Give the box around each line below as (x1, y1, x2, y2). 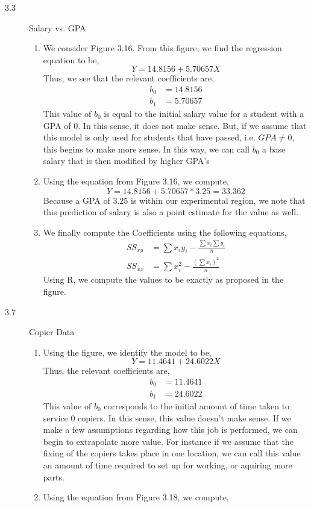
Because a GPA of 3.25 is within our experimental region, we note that (43, 194, 306, 206)
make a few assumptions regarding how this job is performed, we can (43, 423, 298, 436)
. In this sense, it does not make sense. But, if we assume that (78, 119, 307, 131)
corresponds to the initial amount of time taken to (104, 399, 290, 412)
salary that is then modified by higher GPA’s (43, 154, 210, 167)
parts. (43, 470, 64, 483)
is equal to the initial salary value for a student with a (104, 107, 304, 119)
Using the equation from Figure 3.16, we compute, (43, 174, 229, 187)
